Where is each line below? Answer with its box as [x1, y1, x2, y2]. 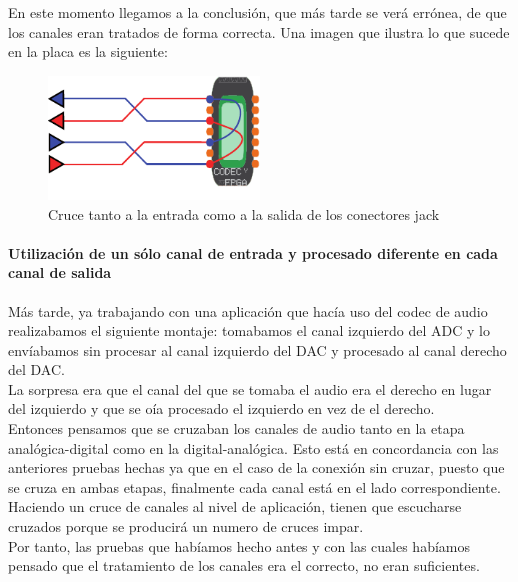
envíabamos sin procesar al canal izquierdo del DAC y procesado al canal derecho [8, 339, 507, 360]
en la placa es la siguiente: [8, 41, 168, 62]
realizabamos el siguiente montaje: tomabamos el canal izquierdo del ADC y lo [8, 320, 490, 341]
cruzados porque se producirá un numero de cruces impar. [8, 516, 364, 537]
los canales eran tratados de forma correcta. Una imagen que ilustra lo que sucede [8, 21, 510, 42]
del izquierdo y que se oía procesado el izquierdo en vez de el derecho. [8, 398, 435, 419]
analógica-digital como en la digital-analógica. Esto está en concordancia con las [8, 437, 499, 458]
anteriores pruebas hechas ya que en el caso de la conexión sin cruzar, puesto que [8, 457, 505, 478]
